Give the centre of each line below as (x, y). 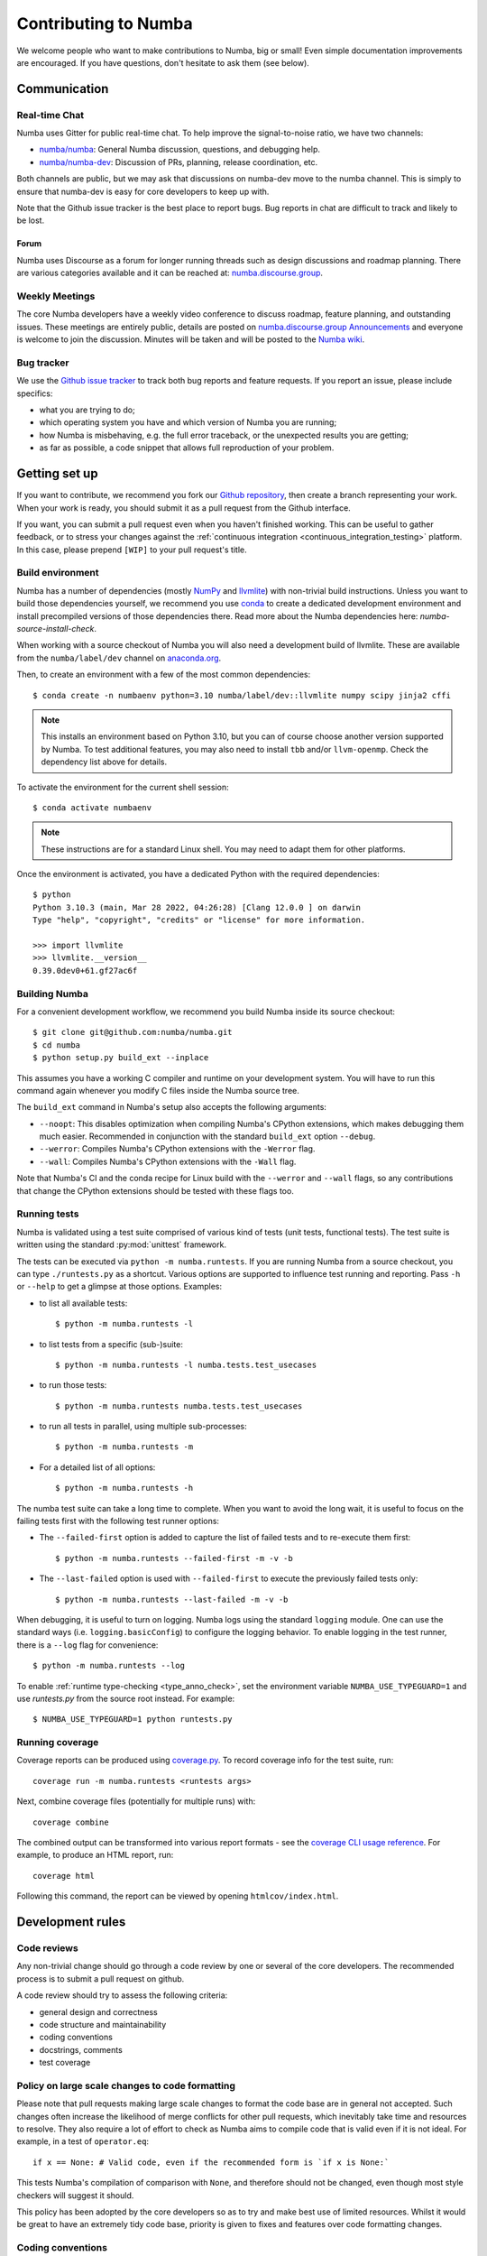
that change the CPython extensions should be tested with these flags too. (156, 1190)
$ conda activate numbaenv (92, 807)
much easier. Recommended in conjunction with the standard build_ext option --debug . (207, 1136)
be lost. (31, 220)
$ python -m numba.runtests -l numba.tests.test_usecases (186, 1364)
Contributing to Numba (105, 23)
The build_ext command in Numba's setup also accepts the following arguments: (171, 1107)
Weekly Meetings (56, 296)
